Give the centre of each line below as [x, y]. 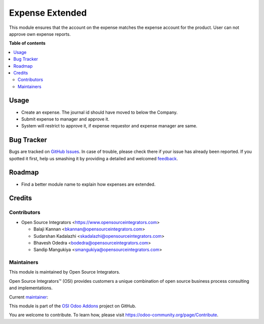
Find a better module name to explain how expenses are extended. [88, 184]
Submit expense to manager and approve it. [65, 119]
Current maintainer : [29, 297]
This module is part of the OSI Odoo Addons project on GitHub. [73, 306]
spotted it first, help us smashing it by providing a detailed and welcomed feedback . [94, 158]
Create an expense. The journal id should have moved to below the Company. [99, 112]
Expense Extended [48, 13]
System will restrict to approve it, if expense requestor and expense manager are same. [109, 126]
